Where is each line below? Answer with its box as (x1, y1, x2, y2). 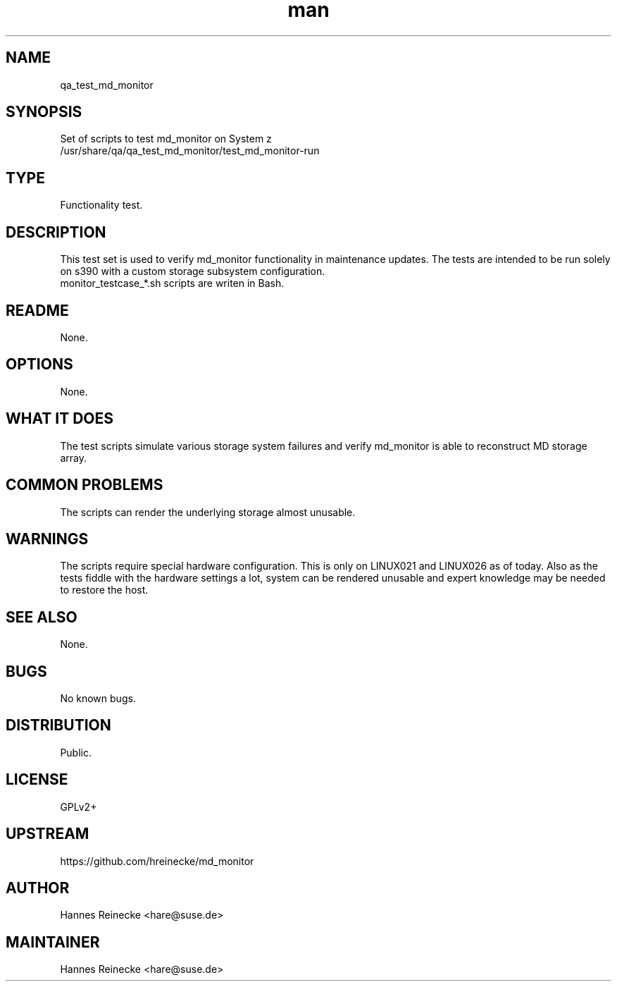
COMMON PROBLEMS (6, 476, 163, 494)
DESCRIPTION (6, 223, 106, 241)
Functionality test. (60, 199, 143, 211)
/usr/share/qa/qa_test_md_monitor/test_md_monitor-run (60, 145, 320, 157)
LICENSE (6, 771, 68, 789)
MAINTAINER (6, 933, 100, 951)
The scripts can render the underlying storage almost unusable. (60, 505, 356, 518)
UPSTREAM (6, 825, 89, 843)
